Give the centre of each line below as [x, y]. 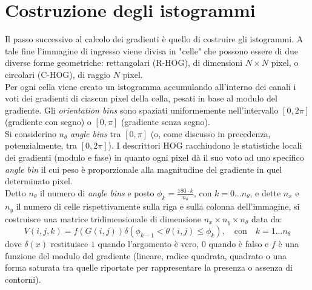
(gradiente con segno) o [48, 122]
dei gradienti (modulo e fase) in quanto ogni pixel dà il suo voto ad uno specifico [154, 157]
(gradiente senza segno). [166, 122]
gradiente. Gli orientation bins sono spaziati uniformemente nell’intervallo [142, 110]
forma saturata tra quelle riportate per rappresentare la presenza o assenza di [149, 267]
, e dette [265, 192]
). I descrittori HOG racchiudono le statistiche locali [205, 145]
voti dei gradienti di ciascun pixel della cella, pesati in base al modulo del [141, 98]
